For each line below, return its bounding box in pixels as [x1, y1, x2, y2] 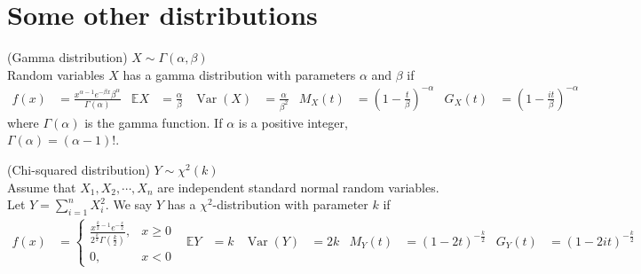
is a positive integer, [238, 113, 348, 131]
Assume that [7, 177, 76, 196]
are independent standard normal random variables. [157, 177, 439, 196]
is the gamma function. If [84, 113, 223, 131]
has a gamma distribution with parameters [123, 65, 356, 83]
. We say [105, 195, 153, 214]
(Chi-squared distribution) [7, 160, 150, 179]
